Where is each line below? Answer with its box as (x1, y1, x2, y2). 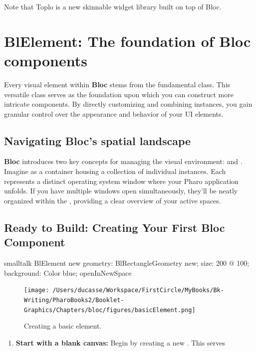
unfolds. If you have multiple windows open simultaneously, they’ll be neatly (4, 185, 238, 196)
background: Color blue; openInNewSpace (4, 267, 132, 278)
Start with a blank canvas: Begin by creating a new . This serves (15, 337, 225, 348)
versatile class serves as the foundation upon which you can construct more (4, 89, 234, 99)
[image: (24, 287, 49, 294)
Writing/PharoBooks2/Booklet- (24, 296, 124, 304)
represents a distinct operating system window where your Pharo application (4, 175, 239, 186)
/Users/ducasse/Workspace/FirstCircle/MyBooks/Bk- (52, 287, 224, 294)
